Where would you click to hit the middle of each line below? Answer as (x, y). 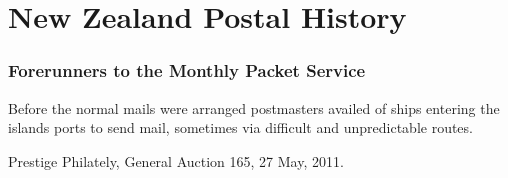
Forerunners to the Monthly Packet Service (187, 70)
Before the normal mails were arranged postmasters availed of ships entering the (254, 107)
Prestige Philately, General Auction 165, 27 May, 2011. (176, 160)
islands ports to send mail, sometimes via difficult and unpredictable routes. (240, 127)
